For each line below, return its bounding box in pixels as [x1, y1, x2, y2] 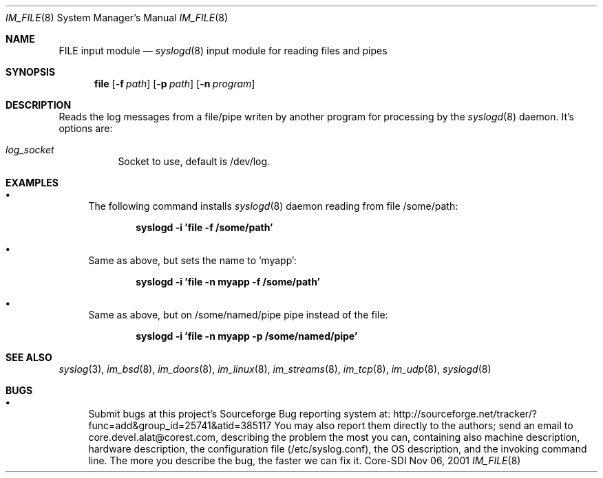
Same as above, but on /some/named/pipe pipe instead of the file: [88, 309, 388, 321]
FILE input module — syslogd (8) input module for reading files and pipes [59, 45, 388, 56]
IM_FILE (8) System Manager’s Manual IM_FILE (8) [6, 12, 229, 23]
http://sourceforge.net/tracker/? [393, 408, 537, 420]
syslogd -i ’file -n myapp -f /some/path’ [136, 276, 320, 287]
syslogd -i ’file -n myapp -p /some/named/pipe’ [136, 330, 358, 342]
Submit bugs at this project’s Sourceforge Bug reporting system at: [88, 408, 391, 420]
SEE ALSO [6, 351, 52, 363]
